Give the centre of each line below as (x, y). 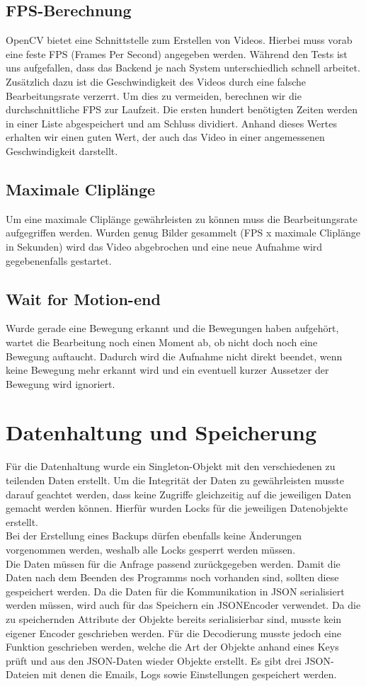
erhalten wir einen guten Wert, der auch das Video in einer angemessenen (165, 137)
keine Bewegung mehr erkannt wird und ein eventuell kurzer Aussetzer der (167, 370)
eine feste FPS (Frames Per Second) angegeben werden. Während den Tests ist (177, 53)
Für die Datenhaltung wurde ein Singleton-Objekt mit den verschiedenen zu (171, 466)
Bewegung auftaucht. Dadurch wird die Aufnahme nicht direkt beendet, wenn (174, 356)
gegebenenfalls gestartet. (59, 260)
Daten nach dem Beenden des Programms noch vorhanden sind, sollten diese (172, 577)
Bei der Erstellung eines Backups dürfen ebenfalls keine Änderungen (154, 536)
